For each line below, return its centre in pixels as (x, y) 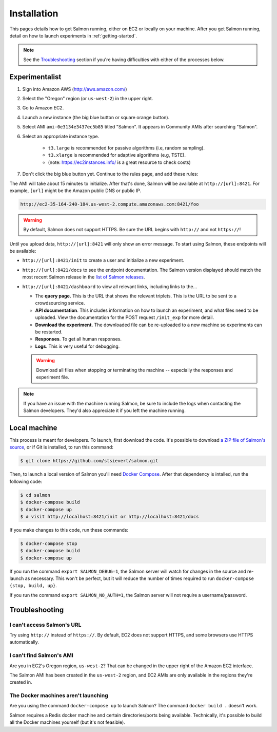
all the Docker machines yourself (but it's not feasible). (67, 722)
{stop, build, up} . (33, 586)
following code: (26, 481)
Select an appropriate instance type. (61, 136)
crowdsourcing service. (60, 303)
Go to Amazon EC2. (43, 108)
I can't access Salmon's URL (45, 625)
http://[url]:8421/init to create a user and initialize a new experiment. (103, 260)
